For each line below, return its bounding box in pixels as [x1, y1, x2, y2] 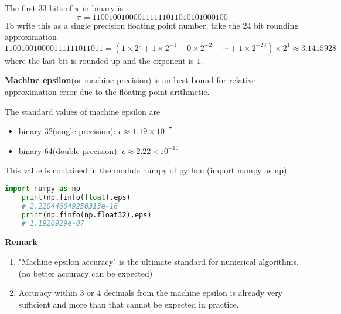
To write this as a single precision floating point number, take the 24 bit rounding [5, 19, 299, 31]
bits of [49, 2, 72, 13]
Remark [5, 235, 37, 248]
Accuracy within [18, 286, 77, 299]
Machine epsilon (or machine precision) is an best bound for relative [5, 74, 256, 86]
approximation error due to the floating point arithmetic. [5, 85, 210, 97]
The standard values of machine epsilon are [5, 105, 161, 117]
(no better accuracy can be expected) [18, 267, 153, 279]
